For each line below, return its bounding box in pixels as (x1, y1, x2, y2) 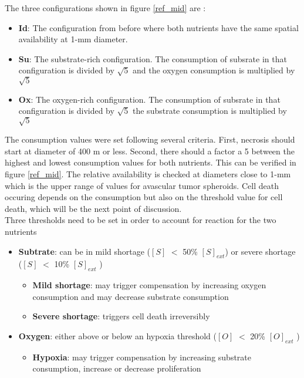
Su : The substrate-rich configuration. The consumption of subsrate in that (18, 52, 287, 65)
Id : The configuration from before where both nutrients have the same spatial (18, 21, 299, 33)
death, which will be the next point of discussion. (5, 202, 182, 214)
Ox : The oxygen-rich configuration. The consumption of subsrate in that (18, 93, 281, 105)
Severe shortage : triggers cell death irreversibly (32, 310, 210, 322)
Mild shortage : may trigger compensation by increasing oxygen (32, 279, 266, 291)
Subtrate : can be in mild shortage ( (18, 245, 151, 257)
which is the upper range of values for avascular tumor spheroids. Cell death (5, 179, 279, 191)
